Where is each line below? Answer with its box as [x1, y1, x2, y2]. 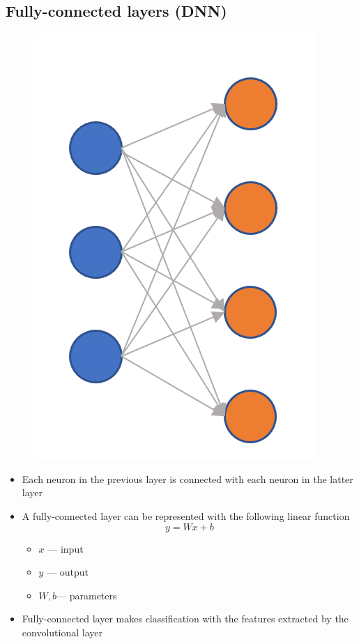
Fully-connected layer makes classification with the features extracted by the [22, 611, 349, 626]
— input [47, 541, 84, 555]
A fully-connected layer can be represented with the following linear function [22, 508, 350, 523]
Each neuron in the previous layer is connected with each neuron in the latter [22, 471, 353, 486]
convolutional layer [22, 624, 102, 639]
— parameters [56, 588, 117, 602]
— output [47, 565, 89, 579]
